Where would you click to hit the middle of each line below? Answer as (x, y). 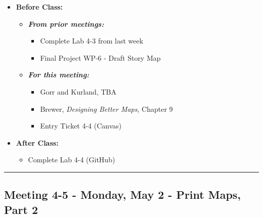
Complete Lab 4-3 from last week (92, 41)
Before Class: (39, 7)
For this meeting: (59, 75)
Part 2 (21, 209)
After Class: (37, 142)
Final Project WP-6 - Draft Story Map (100, 57)
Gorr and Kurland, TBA (78, 91)
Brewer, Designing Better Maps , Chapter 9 (106, 108)
